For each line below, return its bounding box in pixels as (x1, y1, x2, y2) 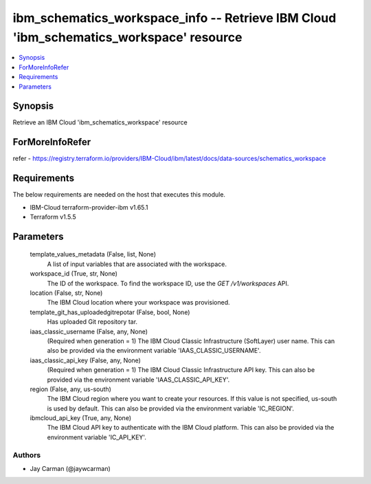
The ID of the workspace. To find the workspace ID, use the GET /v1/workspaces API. (47, 279, 289, 287)
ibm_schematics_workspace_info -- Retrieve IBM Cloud (12, 10, 337, 25)
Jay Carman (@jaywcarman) (30, 464, 111, 472)
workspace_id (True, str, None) (30, 269, 118, 278)
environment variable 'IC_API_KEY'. (47, 433, 147, 441)
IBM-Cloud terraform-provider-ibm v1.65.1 (30, 203, 148, 211)
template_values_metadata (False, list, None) (30, 250, 156, 258)
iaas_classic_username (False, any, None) (30, 327, 148, 335)
